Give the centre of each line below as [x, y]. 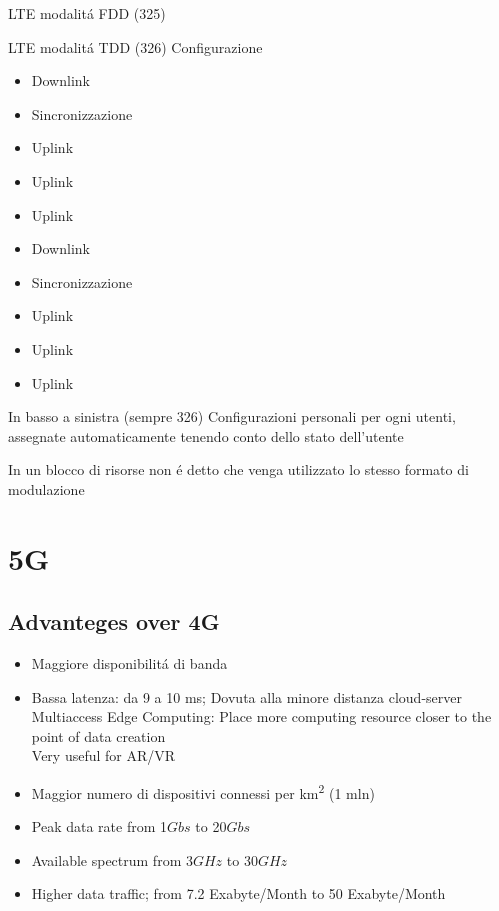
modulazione [46, 488]
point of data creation [98, 735]
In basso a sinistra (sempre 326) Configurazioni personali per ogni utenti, [232, 416]
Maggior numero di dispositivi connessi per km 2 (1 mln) [203, 791]
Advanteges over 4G [114, 621]
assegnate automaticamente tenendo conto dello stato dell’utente [206, 435]
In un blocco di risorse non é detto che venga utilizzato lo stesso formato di [238, 469]
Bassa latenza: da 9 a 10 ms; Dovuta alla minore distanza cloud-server [246, 696]
